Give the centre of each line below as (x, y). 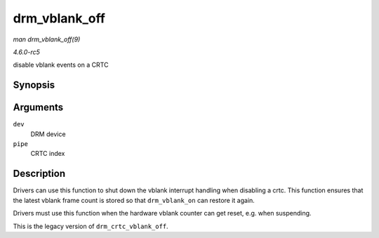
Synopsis (34, 85)
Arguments (38, 108)
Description (39, 174)
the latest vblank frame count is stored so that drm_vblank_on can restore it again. (134, 200)
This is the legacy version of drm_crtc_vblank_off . (91, 226)
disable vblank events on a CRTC (61, 65)
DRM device (48, 134)
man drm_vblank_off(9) (47, 39)
